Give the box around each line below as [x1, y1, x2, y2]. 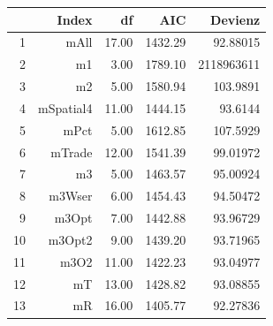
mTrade [50, 142, 93, 161]
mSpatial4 [38, 98, 93, 117]
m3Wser [49, 186, 93, 205]
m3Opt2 [48, 230, 93, 248]
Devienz [210, 10, 261, 28]
